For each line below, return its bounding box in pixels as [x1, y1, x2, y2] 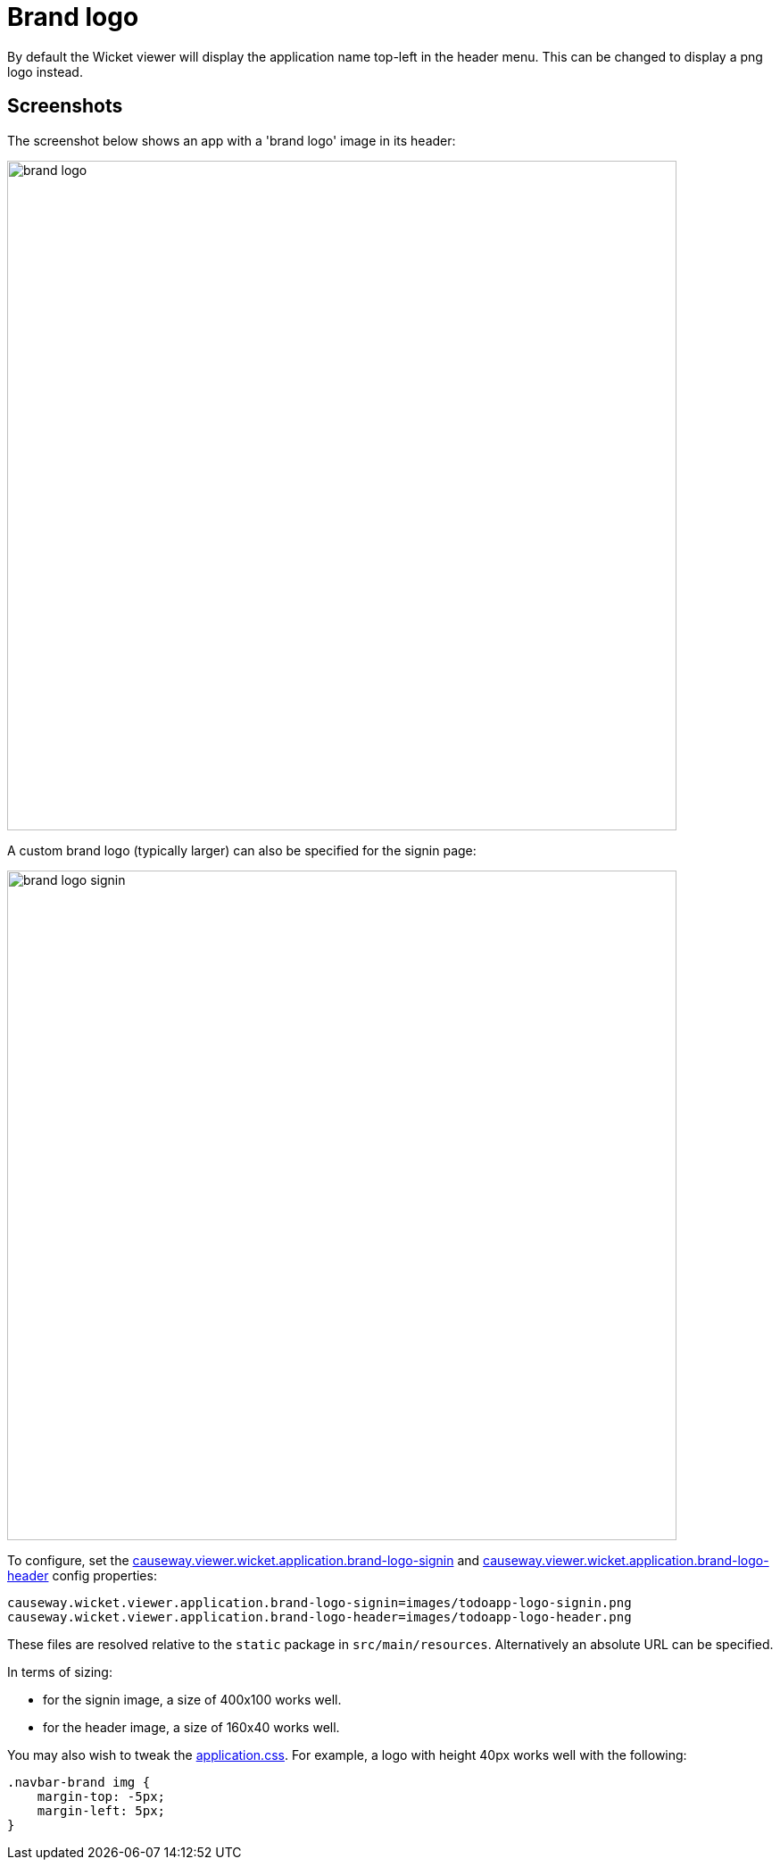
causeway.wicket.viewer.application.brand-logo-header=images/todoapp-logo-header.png [7, 1609, 632, 1624]
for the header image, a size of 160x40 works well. [43, 1719, 340, 1735]
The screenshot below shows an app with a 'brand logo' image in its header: [7, 132, 456, 148]
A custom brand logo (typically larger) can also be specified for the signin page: [7, 842, 477, 858]
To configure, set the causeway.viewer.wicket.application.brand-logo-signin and [7, 1552, 480, 1568]
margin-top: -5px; [37, 1788, 166, 1804]
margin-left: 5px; [37, 1803, 166, 1818]
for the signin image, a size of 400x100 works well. [43, 1691, 342, 1707]
